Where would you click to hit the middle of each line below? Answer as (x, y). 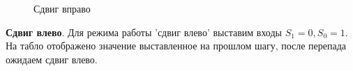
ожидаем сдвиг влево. (52, 59)
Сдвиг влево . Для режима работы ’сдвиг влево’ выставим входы (144, 32)
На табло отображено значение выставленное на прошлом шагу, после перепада (176, 46)
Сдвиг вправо (62, 8)
